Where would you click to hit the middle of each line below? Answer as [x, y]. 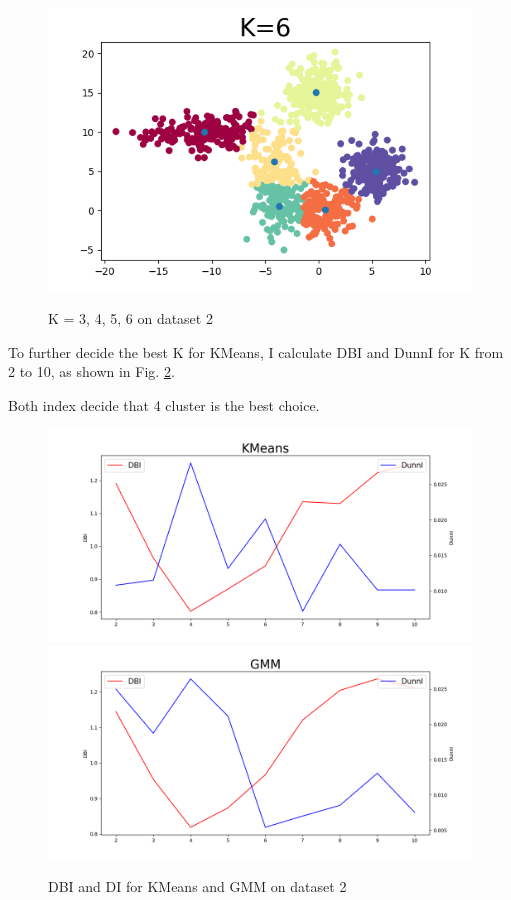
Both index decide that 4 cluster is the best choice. [164, 405]
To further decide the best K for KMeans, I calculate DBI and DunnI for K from [256, 351]
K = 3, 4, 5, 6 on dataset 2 [130, 318]
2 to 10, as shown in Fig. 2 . [91, 371]
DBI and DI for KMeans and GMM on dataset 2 [197, 885]
